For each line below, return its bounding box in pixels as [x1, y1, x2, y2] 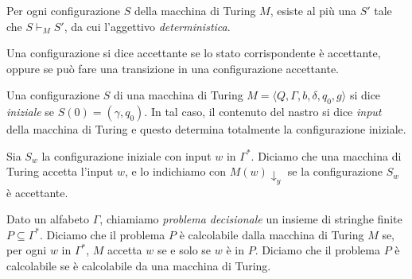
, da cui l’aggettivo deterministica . [64, 17, 231, 34]
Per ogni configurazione [6, 2, 121, 18]
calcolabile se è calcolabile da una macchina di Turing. [6, 258, 271, 274]
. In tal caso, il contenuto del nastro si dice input [144, 103, 382, 120]
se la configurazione [287, 163, 383, 180]
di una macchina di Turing [114, 87, 243, 103]
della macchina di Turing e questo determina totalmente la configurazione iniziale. [6, 121, 406, 138]
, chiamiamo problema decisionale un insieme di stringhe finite [99, 211, 402, 227]
